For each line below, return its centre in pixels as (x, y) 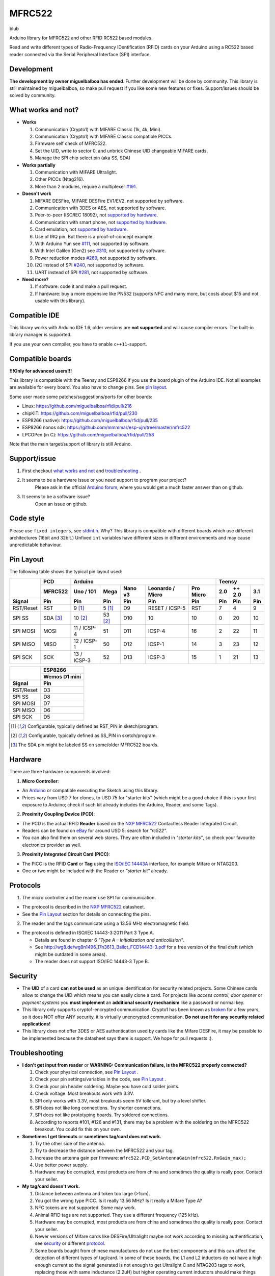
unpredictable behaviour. (36, 545)
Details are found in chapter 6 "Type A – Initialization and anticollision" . (109, 940)
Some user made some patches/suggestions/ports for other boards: (81, 397)
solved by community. (33, 95)
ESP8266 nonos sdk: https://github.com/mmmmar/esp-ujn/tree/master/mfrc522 (106, 427)
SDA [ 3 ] (53, 618)
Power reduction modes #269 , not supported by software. (96, 258)
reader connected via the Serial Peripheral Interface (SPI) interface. (80, 54)
